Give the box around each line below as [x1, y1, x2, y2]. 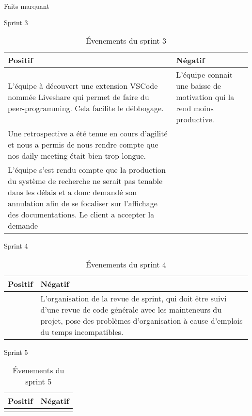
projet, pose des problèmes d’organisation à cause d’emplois [40, 315, 243, 326]
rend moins [176, 102, 214, 114]
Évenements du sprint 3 [86, 35, 166, 47]
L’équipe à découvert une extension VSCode [8, 80, 158, 92]
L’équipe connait [176, 69, 233, 81]
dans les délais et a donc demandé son [8, 186, 137, 198]
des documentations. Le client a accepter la [8, 209, 155, 220]
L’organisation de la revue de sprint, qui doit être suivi [40, 292, 227, 304]
